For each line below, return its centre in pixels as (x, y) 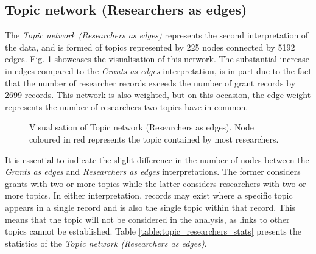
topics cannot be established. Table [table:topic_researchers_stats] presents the (153, 231)
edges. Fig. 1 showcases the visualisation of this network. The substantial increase (157, 59)
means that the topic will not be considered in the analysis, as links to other (147, 219)
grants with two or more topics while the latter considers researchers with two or (156, 183)
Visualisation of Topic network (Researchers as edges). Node (142, 127)
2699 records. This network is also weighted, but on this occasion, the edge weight (158, 95)
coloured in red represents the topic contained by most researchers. (154, 139)
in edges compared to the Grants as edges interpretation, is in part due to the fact (158, 70)
